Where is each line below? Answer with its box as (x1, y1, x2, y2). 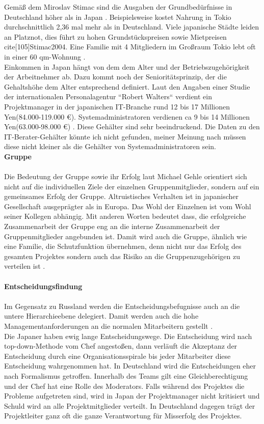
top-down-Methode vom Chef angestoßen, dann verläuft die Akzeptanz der (4, 341, 237, 351)
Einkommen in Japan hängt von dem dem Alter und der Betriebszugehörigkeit (4, 61, 250, 72)
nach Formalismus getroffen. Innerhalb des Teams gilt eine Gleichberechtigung (4, 370, 248, 381)
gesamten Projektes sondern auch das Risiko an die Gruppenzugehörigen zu (4, 250, 241, 261)
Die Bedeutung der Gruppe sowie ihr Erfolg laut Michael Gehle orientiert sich (4, 171, 247, 182)
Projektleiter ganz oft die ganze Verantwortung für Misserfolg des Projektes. (4, 410, 242, 421)
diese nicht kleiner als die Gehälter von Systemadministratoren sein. (4, 141, 216, 152)
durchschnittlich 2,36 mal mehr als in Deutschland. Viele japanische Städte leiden (4, 21, 259, 32)
